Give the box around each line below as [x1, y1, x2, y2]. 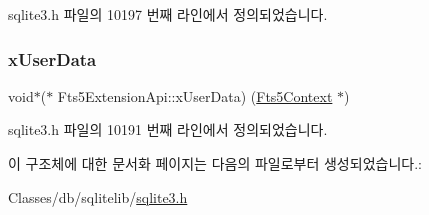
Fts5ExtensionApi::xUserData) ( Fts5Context [57, 85, 333, 106]
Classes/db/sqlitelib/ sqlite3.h [8, 186, 188, 207]
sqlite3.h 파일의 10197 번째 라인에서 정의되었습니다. [8, 4, 328, 24]
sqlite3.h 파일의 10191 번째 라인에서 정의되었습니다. [8, 119, 328, 140]
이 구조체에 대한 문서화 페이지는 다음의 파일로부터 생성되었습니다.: [8, 153, 422, 173]
